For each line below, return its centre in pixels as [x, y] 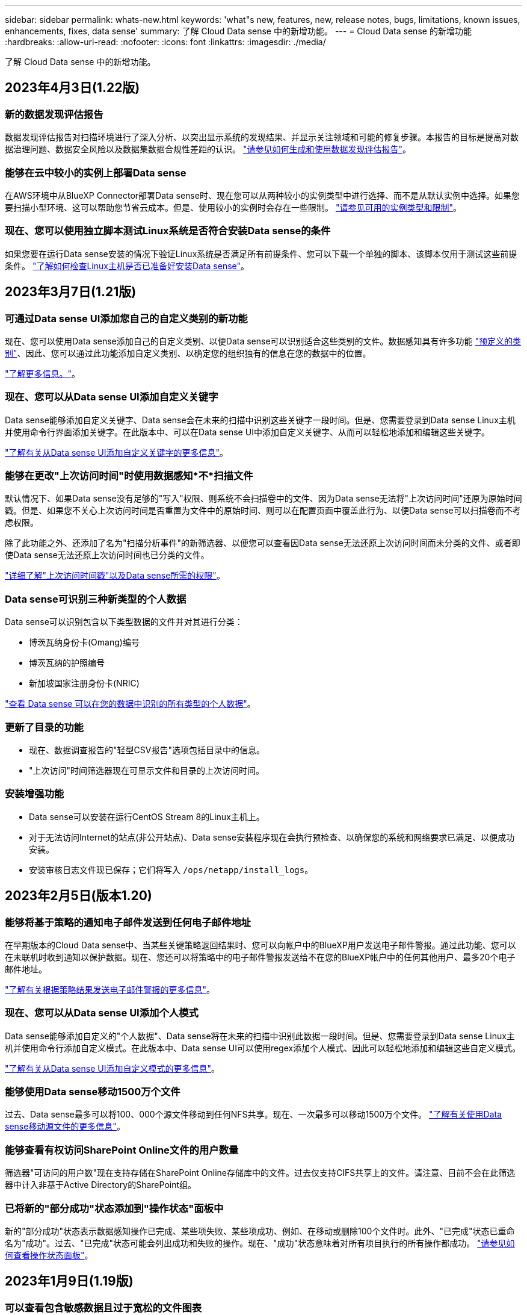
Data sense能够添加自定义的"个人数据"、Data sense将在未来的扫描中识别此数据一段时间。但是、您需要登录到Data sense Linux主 [260, 1036]
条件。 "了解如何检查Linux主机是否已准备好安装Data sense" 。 [127, 266]
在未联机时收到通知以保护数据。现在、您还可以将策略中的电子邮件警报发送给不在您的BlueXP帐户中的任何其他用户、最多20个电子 [260, 957]
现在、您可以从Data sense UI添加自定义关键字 [112, 397]
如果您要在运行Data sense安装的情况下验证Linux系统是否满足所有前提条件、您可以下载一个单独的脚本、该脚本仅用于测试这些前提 [261, 253]
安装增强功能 [35, 794]
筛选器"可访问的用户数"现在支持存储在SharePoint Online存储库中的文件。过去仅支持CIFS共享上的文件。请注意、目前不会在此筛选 [260, 1173]
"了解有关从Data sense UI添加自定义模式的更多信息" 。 [112, 1068]
